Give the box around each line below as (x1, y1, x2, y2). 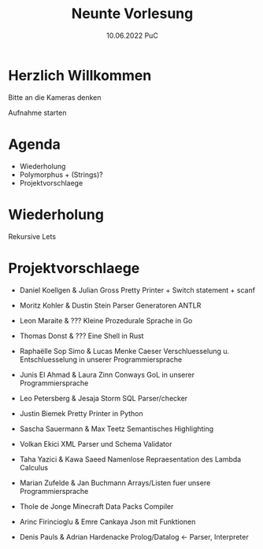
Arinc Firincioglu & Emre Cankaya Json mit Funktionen (19, 517, 196, 526)
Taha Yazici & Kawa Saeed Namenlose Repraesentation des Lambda (19, 454, 242, 464)
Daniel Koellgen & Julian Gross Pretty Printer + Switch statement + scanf (19, 285, 256, 295)
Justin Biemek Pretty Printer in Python (19, 408, 143, 418)
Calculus (19, 462, 49, 472)
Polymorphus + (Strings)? (19, 170, 104, 179)
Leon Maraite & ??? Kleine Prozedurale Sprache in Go (19, 315, 193, 325)
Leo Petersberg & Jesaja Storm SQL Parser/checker (19, 393, 188, 403)
